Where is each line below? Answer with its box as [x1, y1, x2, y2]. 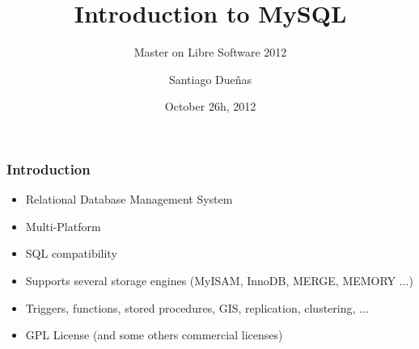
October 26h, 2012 [164, 98, 256, 115]
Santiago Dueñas [168, 70, 252, 87]
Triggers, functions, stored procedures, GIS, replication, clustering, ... [25, 299, 369, 316]
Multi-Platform [25, 217, 101, 234]
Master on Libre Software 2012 [133, 44, 287, 61]
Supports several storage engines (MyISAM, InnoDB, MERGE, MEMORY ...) [25, 271, 413, 288]
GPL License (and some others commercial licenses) [25, 326, 283, 343]
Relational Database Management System [25, 191, 233, 208]
